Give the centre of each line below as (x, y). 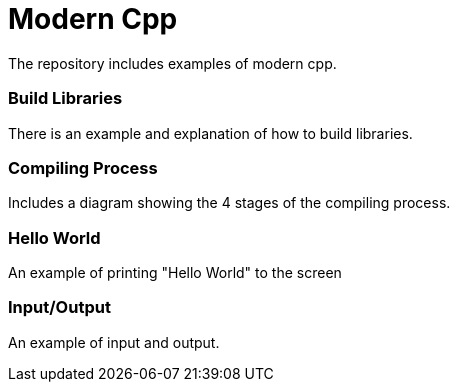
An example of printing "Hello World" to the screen (175, 272)
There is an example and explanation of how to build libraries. (210, 133)
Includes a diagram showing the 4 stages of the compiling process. (229, 203)
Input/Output (59, 307)
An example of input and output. (114, 342)
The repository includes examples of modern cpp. (172, 63)
